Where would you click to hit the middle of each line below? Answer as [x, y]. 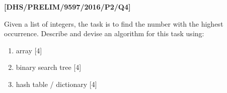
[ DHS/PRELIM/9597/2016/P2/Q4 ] [67, 7]
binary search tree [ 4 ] [49, 67]
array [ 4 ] [29, 50]
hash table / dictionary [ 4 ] [56, 84]
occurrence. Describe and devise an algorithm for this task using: [104, 33]
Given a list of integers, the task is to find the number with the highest [114, 23]
